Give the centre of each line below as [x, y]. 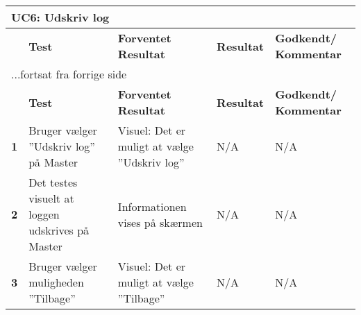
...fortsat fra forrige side [69, 74]
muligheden [56, 282]
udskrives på [59, 230]
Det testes [53, 182]
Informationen [152, 206]
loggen [44, 214]
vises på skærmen [160, 222]
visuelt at [51, 198]
